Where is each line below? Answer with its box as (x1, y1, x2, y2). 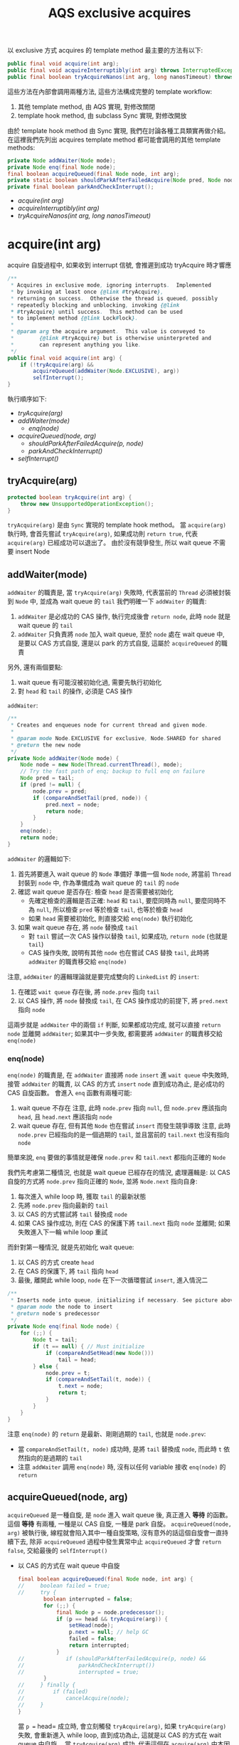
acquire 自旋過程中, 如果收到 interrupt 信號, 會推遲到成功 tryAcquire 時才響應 (7, 261, 232, 270)
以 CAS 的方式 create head (17, 1258, 95, 1267)
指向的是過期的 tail (23, 1453, 83, 1462)
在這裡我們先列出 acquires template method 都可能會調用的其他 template (7, 135, 221, 144)
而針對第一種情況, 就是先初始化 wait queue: (7, 1243, 134, 1252)
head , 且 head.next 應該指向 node (17, 1112, 112, 1122)
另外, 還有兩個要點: (7, 663, 63, 672)
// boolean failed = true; (17, 1582, 111, 1590)
